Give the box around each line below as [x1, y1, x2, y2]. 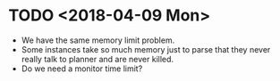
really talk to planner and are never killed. [21, 53, 174, 64]
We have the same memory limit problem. [21, 35, 175, 45]
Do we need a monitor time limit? [21, 63, 143, 74]
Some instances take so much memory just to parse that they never [21, 44, 271, 54]
